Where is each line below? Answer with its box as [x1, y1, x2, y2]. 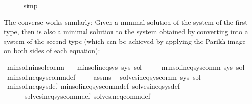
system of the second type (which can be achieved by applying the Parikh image [4, 36, 246, 46]
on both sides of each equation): [4, 45, 100, 56]
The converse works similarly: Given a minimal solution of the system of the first [4, 17, 248, 27]
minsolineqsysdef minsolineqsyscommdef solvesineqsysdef [7, 81, 180, 91]
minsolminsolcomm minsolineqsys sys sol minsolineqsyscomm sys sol [7, 62, 245, 72]
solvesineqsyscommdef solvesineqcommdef [24, 90, 150, 101]
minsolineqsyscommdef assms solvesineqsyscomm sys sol [7, 71, 201, 82]
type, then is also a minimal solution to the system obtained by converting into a [4, 26, 248, 37]
